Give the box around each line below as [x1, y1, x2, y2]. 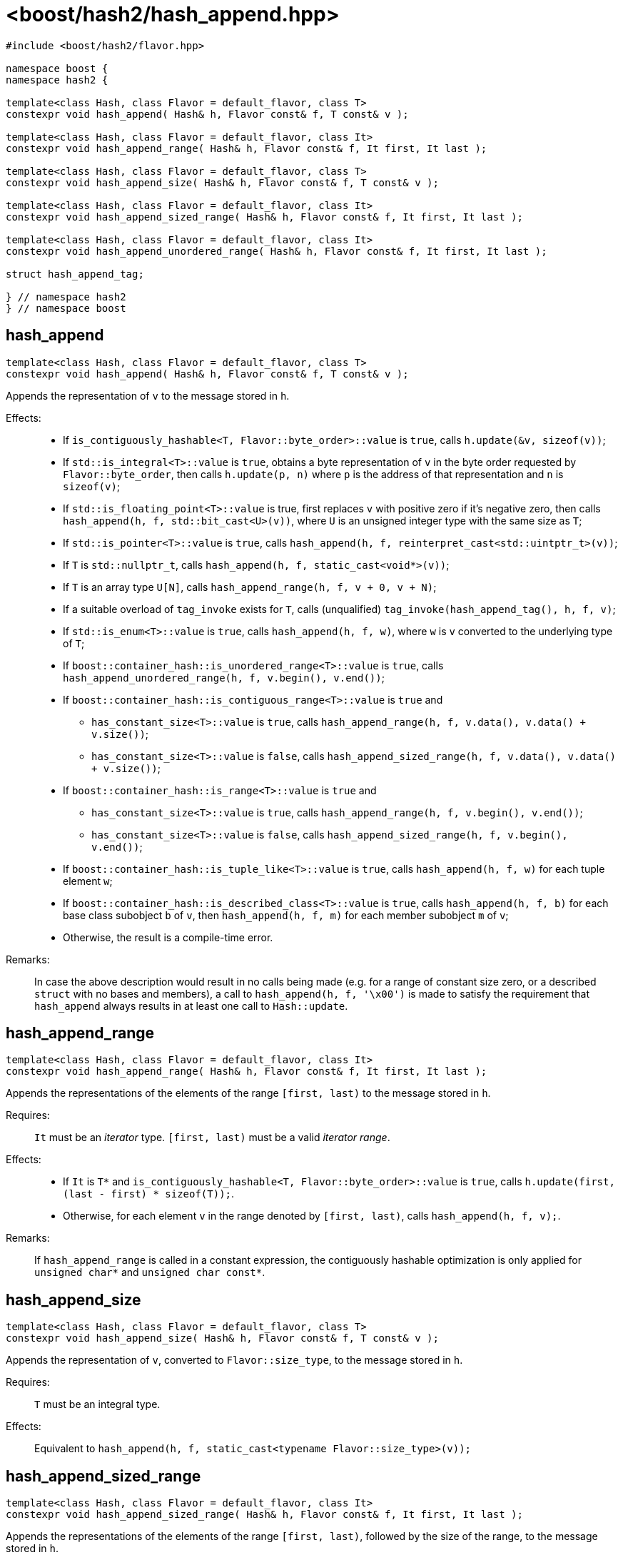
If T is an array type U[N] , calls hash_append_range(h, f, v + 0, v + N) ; [63, 580, 437, 593]
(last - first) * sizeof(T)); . [63, 1187, 235, 1200]
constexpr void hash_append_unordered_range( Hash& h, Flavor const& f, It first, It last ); [6, 245, 547, 257]
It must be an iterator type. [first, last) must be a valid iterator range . [34, 1131, 390, 1144]
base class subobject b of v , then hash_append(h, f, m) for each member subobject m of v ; [63, 908, 509, 921]
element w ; [63, 874, 113, 887]
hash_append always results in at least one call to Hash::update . [34, 999, 348, 1012]
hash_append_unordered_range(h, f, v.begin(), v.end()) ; [63, 671, 385, 684]
